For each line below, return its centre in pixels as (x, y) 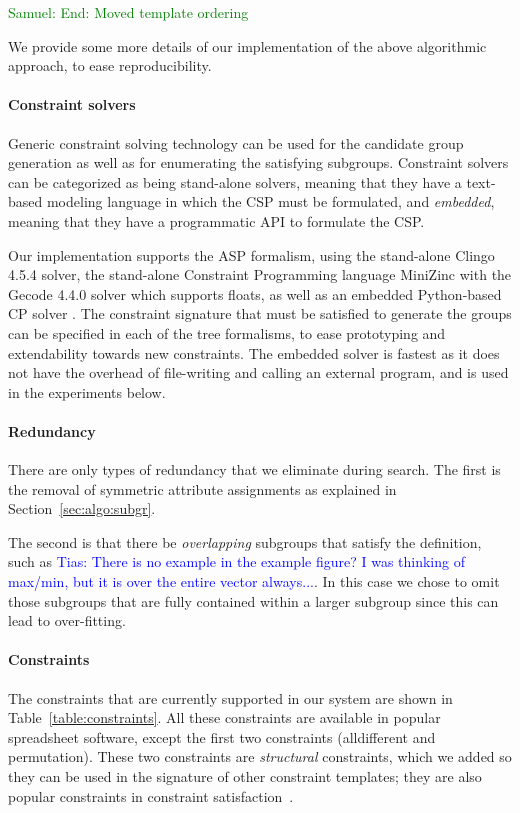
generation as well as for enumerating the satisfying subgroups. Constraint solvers (258, 162)
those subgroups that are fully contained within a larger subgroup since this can (253, 600)
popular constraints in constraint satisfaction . (151, 795)
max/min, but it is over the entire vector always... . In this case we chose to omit (254, 581)
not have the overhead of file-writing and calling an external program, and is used (258, 372)
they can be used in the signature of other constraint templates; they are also (245, 776)
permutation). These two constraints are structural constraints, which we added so (260, 756)
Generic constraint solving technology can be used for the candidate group (236, 142)
